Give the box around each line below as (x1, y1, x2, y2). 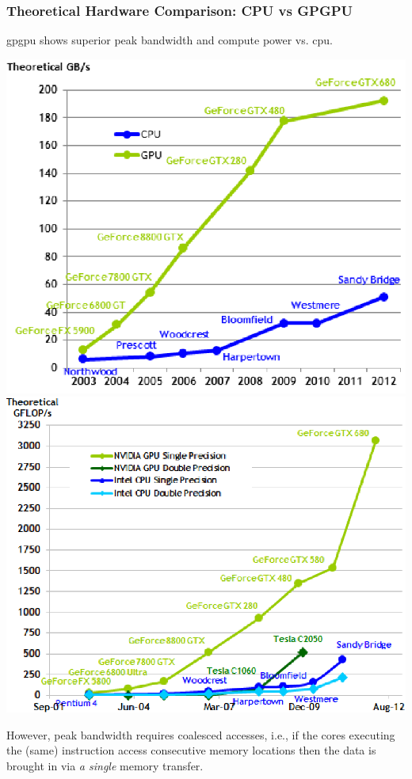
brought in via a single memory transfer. (6, 757, 204, 773)
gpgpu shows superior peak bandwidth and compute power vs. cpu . (6, 32, 333, 48)
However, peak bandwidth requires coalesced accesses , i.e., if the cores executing (6, 726, 395, 743)
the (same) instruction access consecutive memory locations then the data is (6, 742, 376, 758)
